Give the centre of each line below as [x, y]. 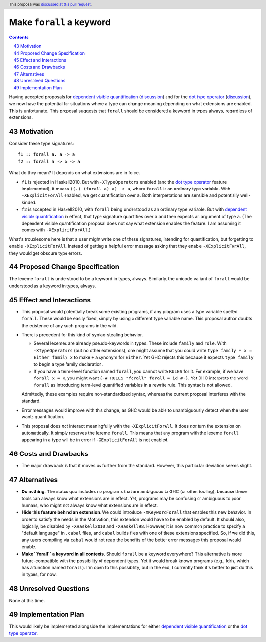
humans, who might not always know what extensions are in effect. [90, 505]
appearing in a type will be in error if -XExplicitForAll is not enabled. [95, 440]
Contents [19, 37]
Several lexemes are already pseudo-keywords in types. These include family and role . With [130, 343]
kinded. [29, 202]
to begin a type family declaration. [68, 364]
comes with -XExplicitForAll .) [56, 230]
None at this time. [27, 600]
